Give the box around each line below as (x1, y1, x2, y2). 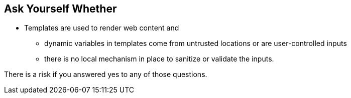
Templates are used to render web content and (24, 23, 179, 32)
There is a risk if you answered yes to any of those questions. (4, 70, 207, 79)
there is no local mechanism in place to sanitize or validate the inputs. (44, 54, 274, 63)
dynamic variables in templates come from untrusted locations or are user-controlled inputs (44, 39, 347, 48)
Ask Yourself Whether (4, 2, 117, 15)
